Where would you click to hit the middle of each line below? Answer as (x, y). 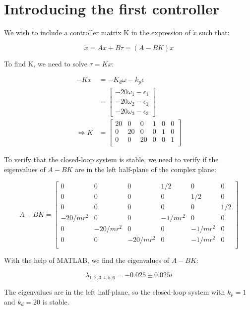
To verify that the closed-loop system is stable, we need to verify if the (111, 159)
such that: (214, 32)
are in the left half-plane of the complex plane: (146, 169)
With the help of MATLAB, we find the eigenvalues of (87, 260)
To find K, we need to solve (46, 63)
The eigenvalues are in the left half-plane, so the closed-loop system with (115, 291)
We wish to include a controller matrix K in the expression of (97, 32)
